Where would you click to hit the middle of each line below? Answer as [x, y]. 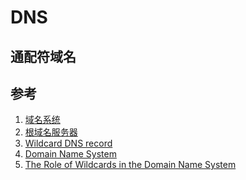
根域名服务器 [51, 132]
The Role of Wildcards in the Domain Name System [130, 165]
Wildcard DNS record [68, 143]
